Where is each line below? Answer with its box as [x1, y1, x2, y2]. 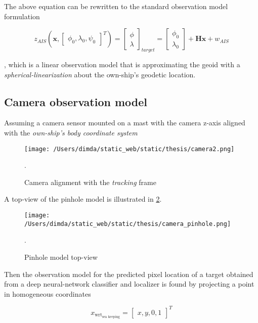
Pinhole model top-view [24, 251, 98, 262]
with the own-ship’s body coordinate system [4, 127, 138, 137]
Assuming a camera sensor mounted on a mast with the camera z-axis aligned [4, 117, 245, 128]
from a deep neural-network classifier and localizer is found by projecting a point [4, 279, 254, 289]
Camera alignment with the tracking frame [24, 176, 156, 187]
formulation [4, 11, 40, 21]
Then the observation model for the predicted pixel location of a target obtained [4, 268, 253, 279]
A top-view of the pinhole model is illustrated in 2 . [4, 194, 162, 204]
